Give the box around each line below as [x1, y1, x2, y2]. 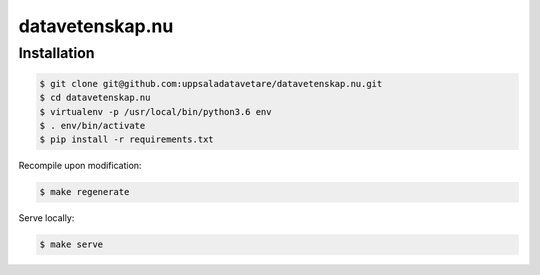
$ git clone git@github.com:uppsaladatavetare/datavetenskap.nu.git [39, 78, 383, 89]
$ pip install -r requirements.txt [39, 134, 214, 145]
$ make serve [39, 239, 104, 250]
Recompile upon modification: [18, 160, 142, 172]
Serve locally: [18, 212, 75, 224]
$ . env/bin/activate [39, 120, 146, 131]
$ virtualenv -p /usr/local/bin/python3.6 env [39, 106, 272, 117]
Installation [18, 44, 95, 62]
